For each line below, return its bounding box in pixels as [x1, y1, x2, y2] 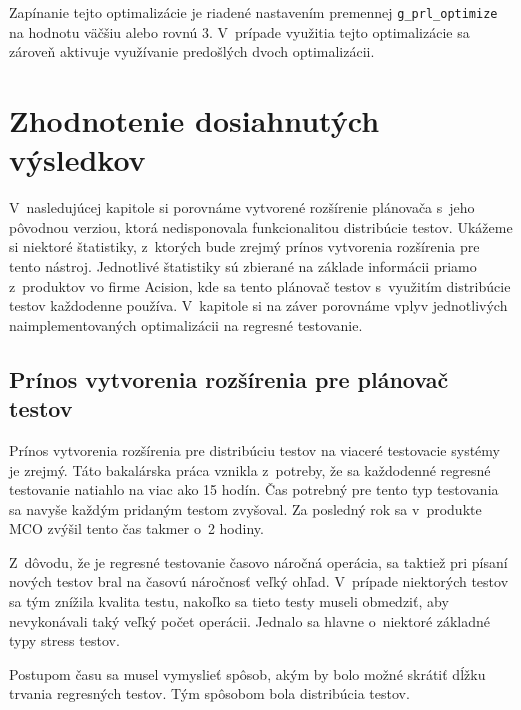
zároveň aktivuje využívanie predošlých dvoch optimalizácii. [9, 41, 375, 62]
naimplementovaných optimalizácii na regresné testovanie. [9, 314, 363, 335]
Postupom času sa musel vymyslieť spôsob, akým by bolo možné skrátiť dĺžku [9, 663, 486, 684]
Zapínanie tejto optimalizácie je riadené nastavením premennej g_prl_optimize [9, 2, 498, 22]
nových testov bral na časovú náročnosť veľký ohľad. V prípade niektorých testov [9, 571, 509, 592]
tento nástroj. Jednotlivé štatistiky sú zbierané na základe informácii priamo [9, 255, 477, 276]
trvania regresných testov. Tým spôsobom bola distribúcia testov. [9, 683, 410, 704]
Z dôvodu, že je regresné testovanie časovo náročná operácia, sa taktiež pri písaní [9, 551, 508, 572]
